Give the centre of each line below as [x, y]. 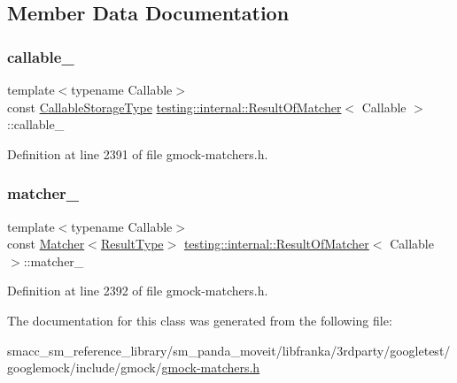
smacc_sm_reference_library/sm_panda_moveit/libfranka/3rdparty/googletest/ [229, 350]
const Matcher [46, 244]
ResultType [132, 244]
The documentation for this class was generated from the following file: [200, 320]
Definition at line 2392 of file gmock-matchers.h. [138, 291]
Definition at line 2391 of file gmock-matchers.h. [138, 153]
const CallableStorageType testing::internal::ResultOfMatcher [174, 107]
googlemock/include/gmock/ [85, 368]
